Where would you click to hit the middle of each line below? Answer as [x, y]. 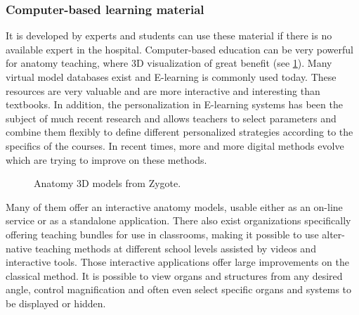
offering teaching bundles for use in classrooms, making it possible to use [162, 234]
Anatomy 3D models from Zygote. [107, 183]
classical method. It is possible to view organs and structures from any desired [174, 275]
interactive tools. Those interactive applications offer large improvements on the [177, 262]
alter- [333, 234]
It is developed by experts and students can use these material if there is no [169, 36]
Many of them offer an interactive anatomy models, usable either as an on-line [174, 206]
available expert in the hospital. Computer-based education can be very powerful [179, 49]
